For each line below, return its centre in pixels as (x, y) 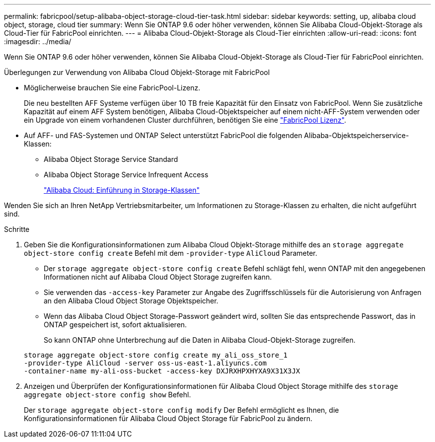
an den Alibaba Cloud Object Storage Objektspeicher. (131, 301)
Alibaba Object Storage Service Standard (111, 159)
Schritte (17, 229)
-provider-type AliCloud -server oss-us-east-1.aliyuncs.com (145, 363)
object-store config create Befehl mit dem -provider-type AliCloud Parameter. (171, 253)
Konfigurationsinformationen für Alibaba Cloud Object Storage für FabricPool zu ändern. (168, 418)
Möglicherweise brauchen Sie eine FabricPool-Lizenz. (112, 88)
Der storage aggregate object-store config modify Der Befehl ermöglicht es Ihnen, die (181, 410)
